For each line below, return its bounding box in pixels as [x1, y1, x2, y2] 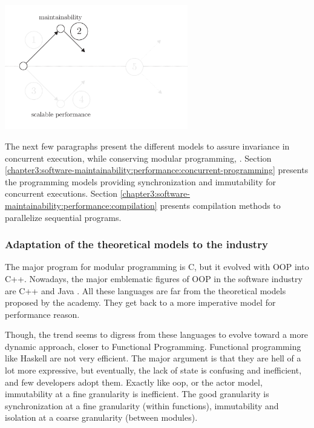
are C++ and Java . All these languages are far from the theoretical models [5, 284, 286, 297]
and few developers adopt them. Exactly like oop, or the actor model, [5, 375, 263, 388]
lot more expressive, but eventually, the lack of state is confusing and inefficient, [5, 364, 302, 377]
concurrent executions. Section [5, 187, 118, 200]
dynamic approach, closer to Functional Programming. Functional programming [5, 340, 301, 352]
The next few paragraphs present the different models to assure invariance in [5, 139, 290, 152]
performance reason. [5, 308, 80, 320]
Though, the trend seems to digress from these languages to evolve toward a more [5, 328, 309, 341]
